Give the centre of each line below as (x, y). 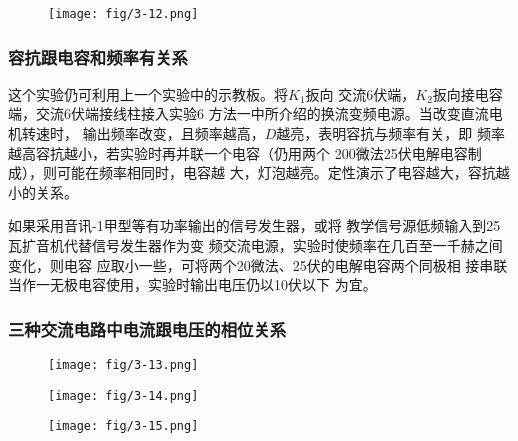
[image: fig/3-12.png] (123, 14)
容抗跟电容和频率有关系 (98, 56)
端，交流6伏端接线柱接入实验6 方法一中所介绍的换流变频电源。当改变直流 (248, 113)
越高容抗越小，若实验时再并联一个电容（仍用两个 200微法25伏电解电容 (238, 152)
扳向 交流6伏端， (360, 93)
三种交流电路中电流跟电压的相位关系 (147, 328)
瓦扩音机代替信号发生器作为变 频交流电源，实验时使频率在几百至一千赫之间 (255, 245)
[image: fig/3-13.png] (123, 365)
